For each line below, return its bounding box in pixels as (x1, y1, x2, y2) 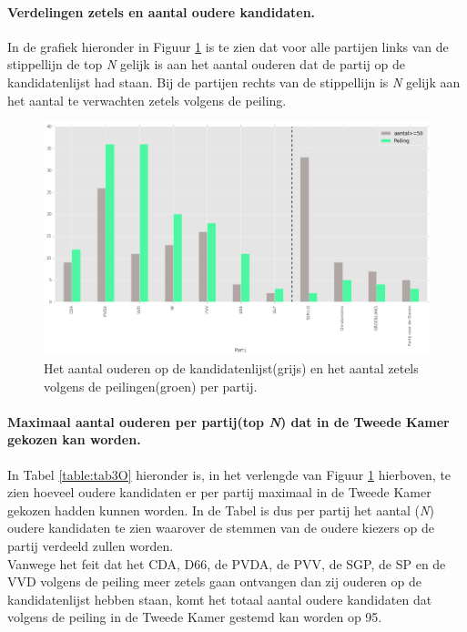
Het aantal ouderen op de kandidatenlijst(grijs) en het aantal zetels (44, 358, 419, 377)
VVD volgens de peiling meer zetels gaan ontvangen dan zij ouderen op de (7, 572, 422, 591)
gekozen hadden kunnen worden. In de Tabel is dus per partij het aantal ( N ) (7, 500, 434, 519)
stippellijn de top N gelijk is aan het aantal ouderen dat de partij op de (7, 55, 405, 74)
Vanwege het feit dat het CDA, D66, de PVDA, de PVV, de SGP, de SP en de (7, 554, 446, 573)
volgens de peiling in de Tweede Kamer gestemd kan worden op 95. (7, 607, 382, 627)
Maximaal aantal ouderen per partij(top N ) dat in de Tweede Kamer (7, 412, 450, 431)
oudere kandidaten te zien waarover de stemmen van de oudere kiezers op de (7, 518, 434, 537)
